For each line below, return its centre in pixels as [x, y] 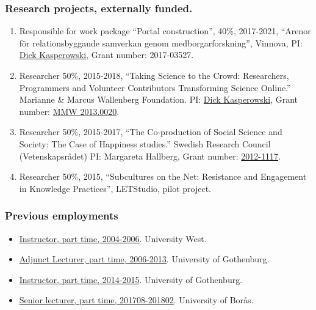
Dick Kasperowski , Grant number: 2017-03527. [106, 55]
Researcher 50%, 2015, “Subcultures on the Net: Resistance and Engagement [163, 176]
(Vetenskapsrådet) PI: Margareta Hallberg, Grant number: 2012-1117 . [150, 156]
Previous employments [62, 216]
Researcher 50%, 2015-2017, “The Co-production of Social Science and [151, 132]
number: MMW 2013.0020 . [69, 111]
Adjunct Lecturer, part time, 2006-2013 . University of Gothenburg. [144, 259]
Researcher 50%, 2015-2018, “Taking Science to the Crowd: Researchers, [154, 75]
